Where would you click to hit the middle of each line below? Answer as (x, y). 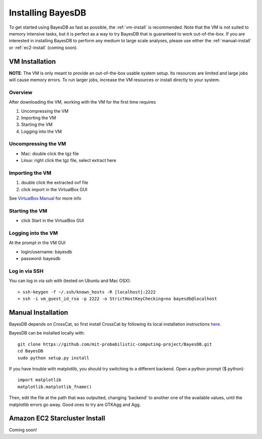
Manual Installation (39, 312)
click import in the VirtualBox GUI (54, 189)
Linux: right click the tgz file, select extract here (69, 160)
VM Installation (32, 61)
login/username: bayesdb (47, 252)
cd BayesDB (31, 351)
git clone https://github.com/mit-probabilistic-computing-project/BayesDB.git (115, 344)
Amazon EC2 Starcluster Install (57, 418)
